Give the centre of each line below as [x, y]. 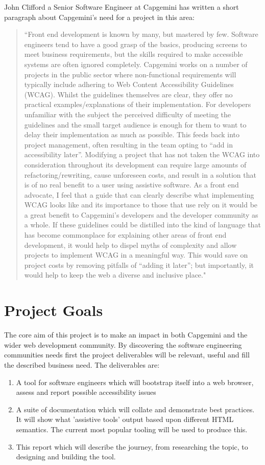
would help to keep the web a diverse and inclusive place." [115, 275]
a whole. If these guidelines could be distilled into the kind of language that [142, 225]
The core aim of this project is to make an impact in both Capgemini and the [126, 335]
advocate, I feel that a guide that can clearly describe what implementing [139, 194]
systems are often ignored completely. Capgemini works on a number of [136, 64]
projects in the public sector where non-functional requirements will [130, 74]
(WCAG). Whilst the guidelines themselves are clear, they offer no [128, 94]
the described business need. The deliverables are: [82, 364]
